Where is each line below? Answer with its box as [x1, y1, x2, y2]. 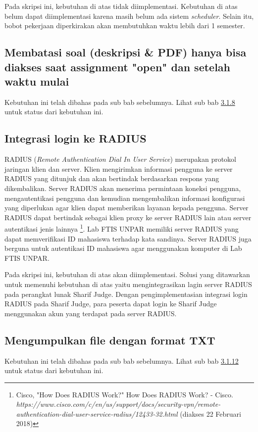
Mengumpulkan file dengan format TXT [4, 332, 215, 347]
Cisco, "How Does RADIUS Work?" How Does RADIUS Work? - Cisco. [16, 389, 233, 399]
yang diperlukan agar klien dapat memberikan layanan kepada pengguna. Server [4, 202, 249, 213]
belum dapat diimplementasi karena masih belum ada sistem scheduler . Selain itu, [4, 10, 254, 21]
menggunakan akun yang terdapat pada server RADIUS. [4, 308, 177, 318]
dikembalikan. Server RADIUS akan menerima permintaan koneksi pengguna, [4, 183, 241, 193]
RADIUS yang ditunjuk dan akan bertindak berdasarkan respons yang [4, 173, 219, 184]
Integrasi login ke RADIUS [4, 131, 147, 146]
